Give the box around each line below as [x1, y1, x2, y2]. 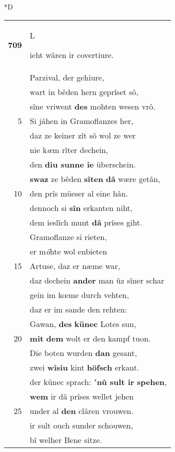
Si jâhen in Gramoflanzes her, [29, 114, 133, 126]
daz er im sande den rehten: [29, 303, 127, 315]
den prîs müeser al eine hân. [29, 187, 128, 199]
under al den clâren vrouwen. [29, 404, 133, 416]
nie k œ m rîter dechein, [29, 143, 108, 155]
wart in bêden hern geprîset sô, [29, 85, 138, 97]
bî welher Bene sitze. [29, 433, 102, 445]
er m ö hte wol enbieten [29, 245, 107, 257]
